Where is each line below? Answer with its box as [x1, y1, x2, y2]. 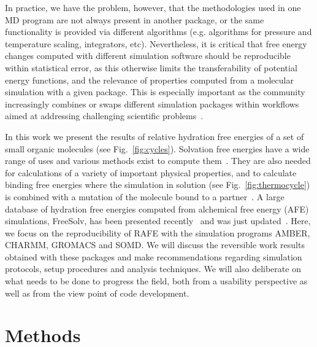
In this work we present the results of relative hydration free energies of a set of [5, 130, 304, 142]
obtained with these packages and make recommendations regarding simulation [5, 250, 302, 263]
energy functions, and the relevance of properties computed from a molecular [5, 73, 294, 86]
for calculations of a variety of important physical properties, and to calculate [5, 166, 297, 179]
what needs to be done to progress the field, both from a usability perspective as [5, 275, 308, 287]
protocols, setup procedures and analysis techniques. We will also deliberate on [5, 262, 301, 275]
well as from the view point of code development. [5, 286, 189, 299]
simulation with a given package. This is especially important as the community [5, 85, 305, 98]
